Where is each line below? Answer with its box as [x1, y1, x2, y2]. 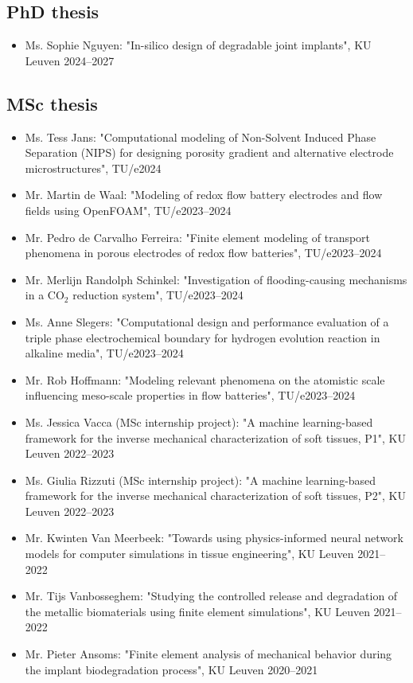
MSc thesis [6, 91, 98, 115]
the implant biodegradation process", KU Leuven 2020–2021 [25, 661, 318, 677]
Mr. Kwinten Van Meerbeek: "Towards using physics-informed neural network [25, 529, 403, 546]
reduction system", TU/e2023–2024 [72, 287, 244, 303]
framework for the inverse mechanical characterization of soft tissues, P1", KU [25, 429, 406, 446]
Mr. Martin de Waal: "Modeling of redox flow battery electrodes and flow [25, 186, 383, 203]
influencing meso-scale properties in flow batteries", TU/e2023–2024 [25, 387, 356, 404]
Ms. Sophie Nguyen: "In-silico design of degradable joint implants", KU [25, 37, 372, 53]
